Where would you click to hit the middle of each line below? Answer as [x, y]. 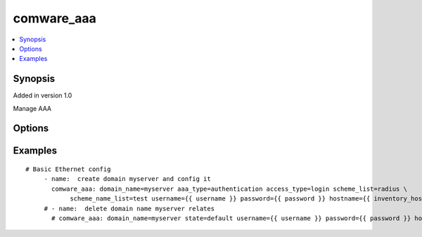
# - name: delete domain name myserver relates [129, 208]
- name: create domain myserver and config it [127, 179]
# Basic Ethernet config [68, 169]
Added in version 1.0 [43, 95]
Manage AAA [32, 108]
